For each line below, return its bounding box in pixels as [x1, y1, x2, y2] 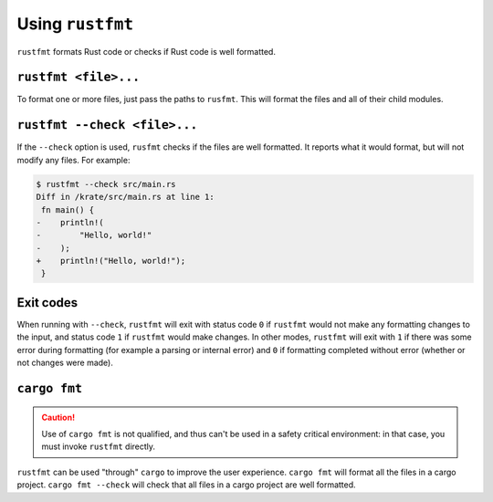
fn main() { [41, 204, 95, 214]
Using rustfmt [16, 14, 134, 34]
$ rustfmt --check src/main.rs [36, 179, 177, 189]
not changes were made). [16, 357, 114, 369]
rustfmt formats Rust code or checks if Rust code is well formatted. [16, 46, 276, 57]
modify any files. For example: [16, 154, 131, 165]
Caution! [41, 412, 76, 423]
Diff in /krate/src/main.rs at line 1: [36, 192, 215, 203]
